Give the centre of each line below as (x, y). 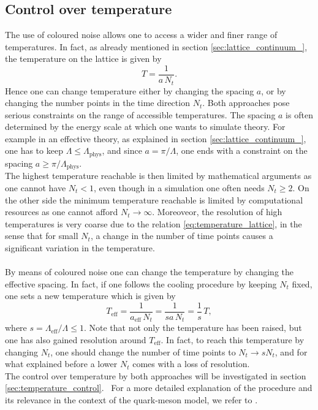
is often (299, 114)
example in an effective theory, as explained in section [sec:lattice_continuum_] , (156, 138)
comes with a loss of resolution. (191, 364)
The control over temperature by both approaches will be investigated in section (156, 375)
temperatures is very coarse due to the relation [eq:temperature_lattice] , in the (153, 223)
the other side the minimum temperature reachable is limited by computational (154, 199)
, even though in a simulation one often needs (179, 187)
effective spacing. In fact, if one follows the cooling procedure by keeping (141, 283)
